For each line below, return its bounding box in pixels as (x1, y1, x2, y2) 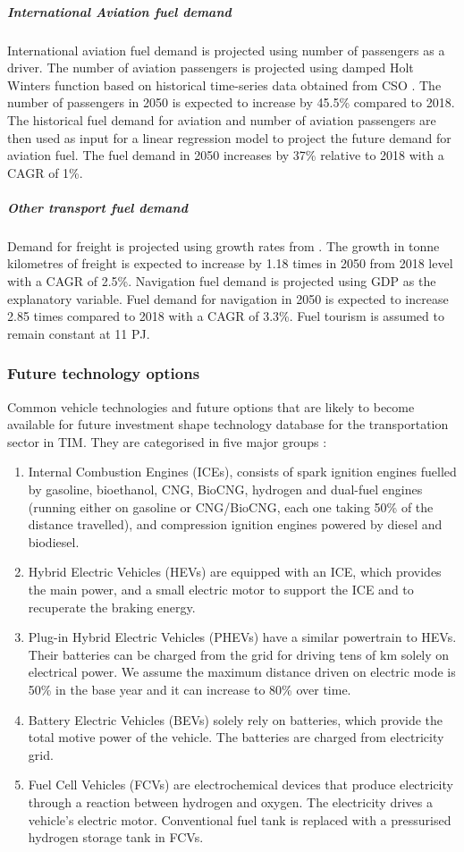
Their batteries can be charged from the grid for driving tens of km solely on (28, 645, 450, 663)
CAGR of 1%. (7, 163, 83, 181)
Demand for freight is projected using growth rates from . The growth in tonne (7, 236, 440, 255)
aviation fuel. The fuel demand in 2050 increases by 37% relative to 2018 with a (7, 146, 444, 164)
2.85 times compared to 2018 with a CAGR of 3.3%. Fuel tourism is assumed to (7, 307, 444, 325)
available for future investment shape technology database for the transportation (7, 415, 449, 434)
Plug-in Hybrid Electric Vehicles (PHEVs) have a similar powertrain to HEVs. (28, 628, 457, 646)
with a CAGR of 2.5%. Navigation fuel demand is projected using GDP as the (7, 272, 436, 291)
